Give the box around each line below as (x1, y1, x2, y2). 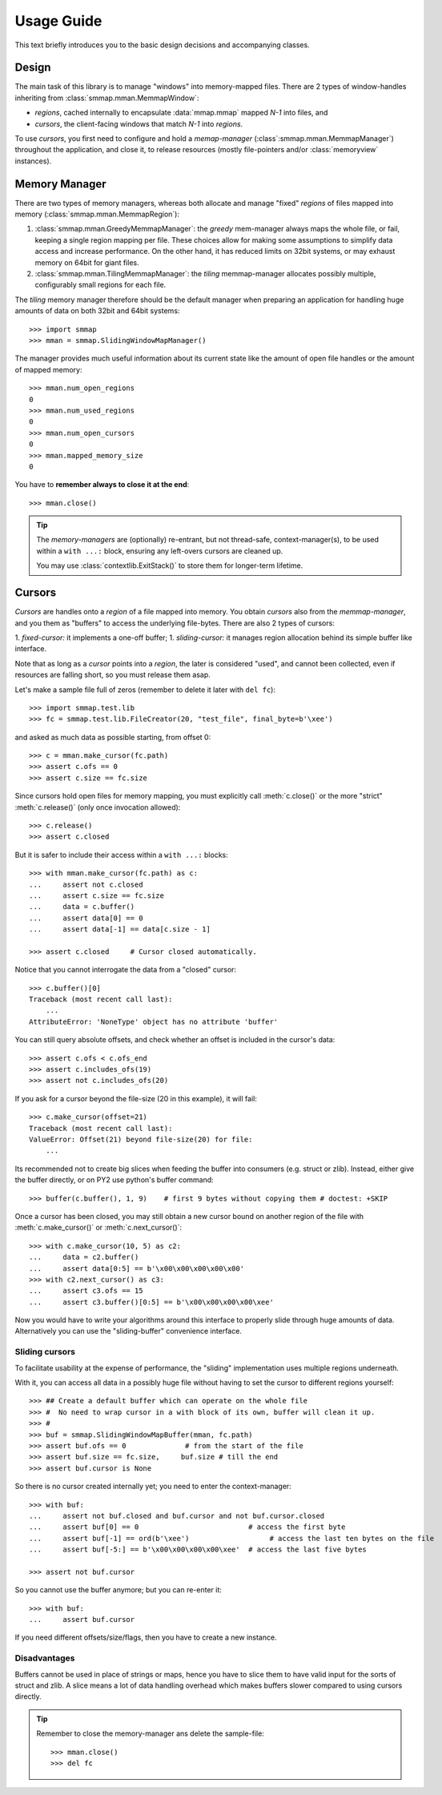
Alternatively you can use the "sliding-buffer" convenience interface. (14, 1326, 242, 1336)
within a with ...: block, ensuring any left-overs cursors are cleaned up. (36, 545, 283, 556)
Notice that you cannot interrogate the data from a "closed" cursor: (14, 965, 236, 975)
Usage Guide (14, 12, 102, 30)
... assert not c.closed (29, 879, 143, 889)
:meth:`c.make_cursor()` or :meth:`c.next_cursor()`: (14, 1222, 183, 1233)
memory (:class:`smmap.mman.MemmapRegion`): (14, 209, 180, 219)
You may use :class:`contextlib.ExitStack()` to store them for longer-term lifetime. (36, 561, 303, 570)
